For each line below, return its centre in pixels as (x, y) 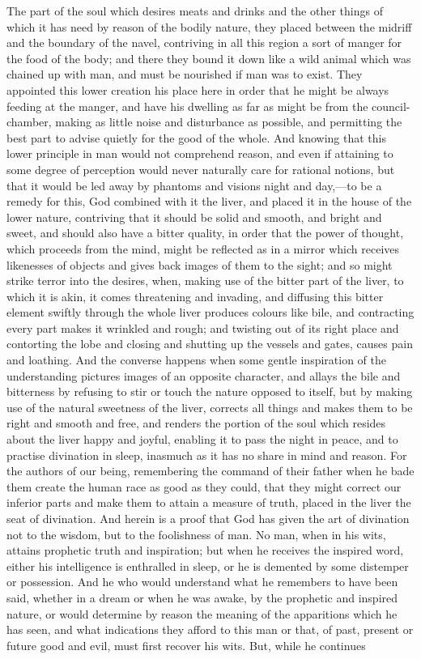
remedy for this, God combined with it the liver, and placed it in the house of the (209, 201)
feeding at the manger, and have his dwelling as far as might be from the (187, 106)
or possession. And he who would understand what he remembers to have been (202, 582)
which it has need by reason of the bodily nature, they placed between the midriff (209, 26)
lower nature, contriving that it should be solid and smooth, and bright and (194, 217)
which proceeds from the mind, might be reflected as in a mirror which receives (203, 248)
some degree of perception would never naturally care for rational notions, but (201, 169)
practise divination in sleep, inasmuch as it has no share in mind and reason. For (207, 455)
